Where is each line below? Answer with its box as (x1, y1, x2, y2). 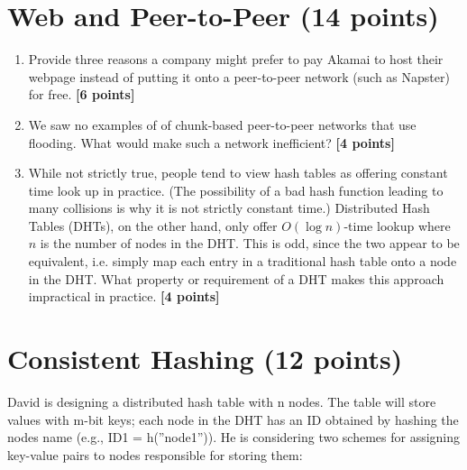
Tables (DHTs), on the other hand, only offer (28, 216, 278, 235)
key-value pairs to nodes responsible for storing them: (7, 445, 303, 464)
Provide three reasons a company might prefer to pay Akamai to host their (28, 50, 444, 69)
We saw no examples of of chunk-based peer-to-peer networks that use (28, 115, 417, 134)
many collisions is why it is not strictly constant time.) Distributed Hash (28, 198, 430, 217)
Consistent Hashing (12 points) (7, 340, 403, 377)
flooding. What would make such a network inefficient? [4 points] (28, 133, 395, 152)
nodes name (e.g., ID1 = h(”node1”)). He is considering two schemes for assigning (7, 428, 461, 447)
